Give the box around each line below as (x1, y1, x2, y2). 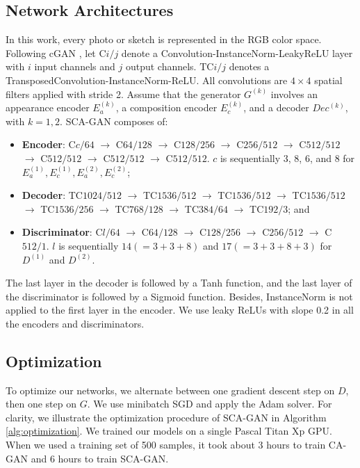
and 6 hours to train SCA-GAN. (31, 451, 169, 465)
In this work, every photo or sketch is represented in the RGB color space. (6, 32, 322, 47)
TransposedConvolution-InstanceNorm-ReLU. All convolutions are (6, 72, 288, 87)
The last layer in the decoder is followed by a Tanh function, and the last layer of (6, 275, 352, 290)
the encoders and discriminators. (6, 316, 145, 330)
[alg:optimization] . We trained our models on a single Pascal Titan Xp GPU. (6, 423, 332, 438)
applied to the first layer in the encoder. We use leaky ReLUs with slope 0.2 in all (6, 302, 354, 317)
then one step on (6, 396, 76, 411)
